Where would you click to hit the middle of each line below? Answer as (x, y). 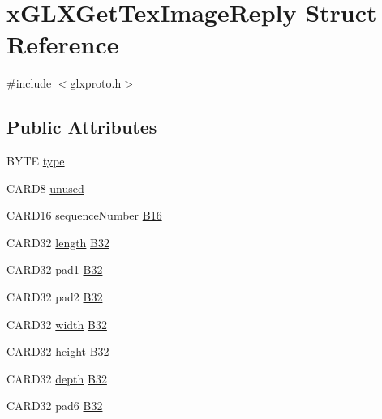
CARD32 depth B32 (57, 378)
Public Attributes (82, 127)
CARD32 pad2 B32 (55, 297)
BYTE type (36, 161)
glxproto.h (96, 83)
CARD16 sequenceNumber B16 (84, 215)
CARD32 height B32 (58, 351)
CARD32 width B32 (57, 324)
